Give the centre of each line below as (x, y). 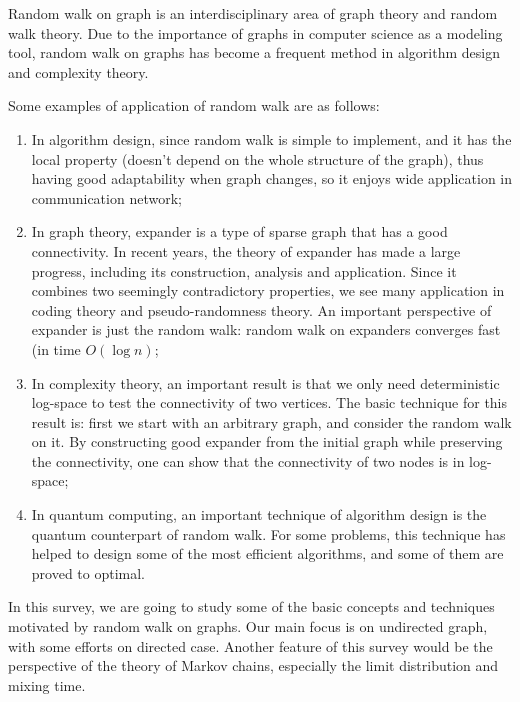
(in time (56, 348)
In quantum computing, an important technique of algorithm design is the (259, 514)
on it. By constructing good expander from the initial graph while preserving (267, 441)
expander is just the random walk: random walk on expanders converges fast (266, 329)
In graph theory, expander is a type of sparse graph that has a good (239, 231)
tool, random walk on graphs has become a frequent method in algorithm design (254, 52)
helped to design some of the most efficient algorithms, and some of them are (267, 553)
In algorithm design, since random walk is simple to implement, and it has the (271, 138)
